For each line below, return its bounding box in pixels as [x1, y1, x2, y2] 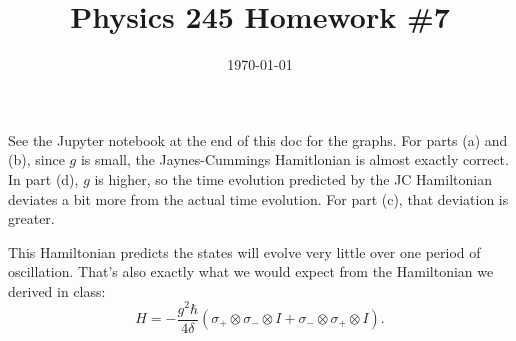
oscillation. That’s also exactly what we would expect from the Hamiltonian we [8, 261, 494, 282]
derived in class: [8, 280, 106, 301]
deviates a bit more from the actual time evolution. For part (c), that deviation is [8, 188, 509, 209]
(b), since [8, 149, 65, 170]
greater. [8, 208, 55, 229]
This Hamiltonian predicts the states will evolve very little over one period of [8, 241, 481, 262]
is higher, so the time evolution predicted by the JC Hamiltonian [94, 168, 492, 189]
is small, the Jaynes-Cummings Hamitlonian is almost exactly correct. [80, 149, 509, 170]
